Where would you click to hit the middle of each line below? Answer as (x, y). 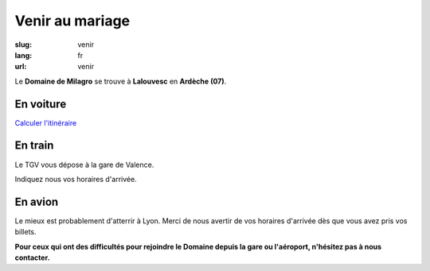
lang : (23, 55)
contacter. (32, 257)
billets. (25, 232)
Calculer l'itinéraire (46, 122)
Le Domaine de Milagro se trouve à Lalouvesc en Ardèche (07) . (121, 81)
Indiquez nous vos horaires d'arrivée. (76, 179)
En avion (37, 201)
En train (34, 146)
